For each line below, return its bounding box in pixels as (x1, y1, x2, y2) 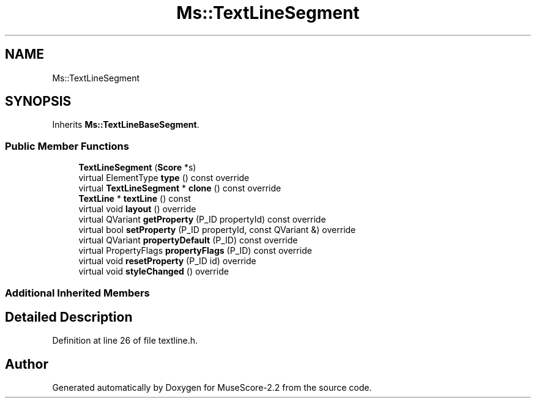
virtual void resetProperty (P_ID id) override (78, 256, 256, 267)
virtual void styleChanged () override (78, 266, 229, 277)
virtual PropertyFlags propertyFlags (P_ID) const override (78, 245, 312, 256)
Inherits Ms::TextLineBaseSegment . (52, 119, 199, 130)
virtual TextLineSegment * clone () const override (78, 183, 281, 194)
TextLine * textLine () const (78, 193, 191, 204)
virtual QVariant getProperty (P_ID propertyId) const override (78, 214, 326, 225)
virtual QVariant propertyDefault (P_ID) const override (78, 235, 298, 246)
